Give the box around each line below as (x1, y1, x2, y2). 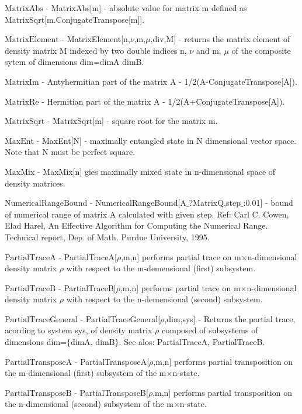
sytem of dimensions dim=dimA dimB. (5, 56, 144, 68)
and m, (196, 44, 221, 56)
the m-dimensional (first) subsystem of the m (5, 367, 166, 379)
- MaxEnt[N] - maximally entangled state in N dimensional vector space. (36, 134, 297, 146)
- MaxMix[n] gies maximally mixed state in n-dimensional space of (37, 165, 276, 177)
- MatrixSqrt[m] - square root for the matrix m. (47, 115, 218, 127)
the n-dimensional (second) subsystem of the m (5, 398, 173, 410)
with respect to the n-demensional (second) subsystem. (66, 293, 263, 305)
